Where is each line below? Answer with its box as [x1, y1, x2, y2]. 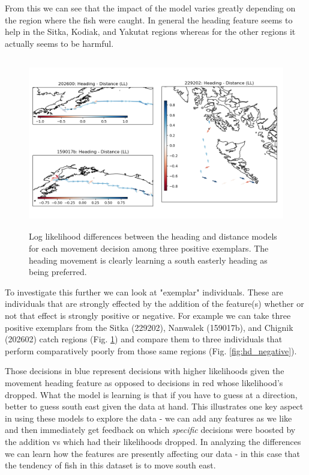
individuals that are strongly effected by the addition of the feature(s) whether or [5, 297, 304, 310]
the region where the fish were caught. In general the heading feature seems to [5, 13, 293, 26]
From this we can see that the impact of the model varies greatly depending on [5, 2, 296, 14]
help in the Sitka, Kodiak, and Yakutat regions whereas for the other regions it [5, 25, 296, 38]
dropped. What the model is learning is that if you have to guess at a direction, [5, 388, 298, 401]
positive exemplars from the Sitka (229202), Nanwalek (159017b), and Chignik [5, 321, 293, 333]
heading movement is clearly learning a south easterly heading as [29, 253, 268, 266]
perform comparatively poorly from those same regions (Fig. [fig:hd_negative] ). [5, 344, 297, 357]
